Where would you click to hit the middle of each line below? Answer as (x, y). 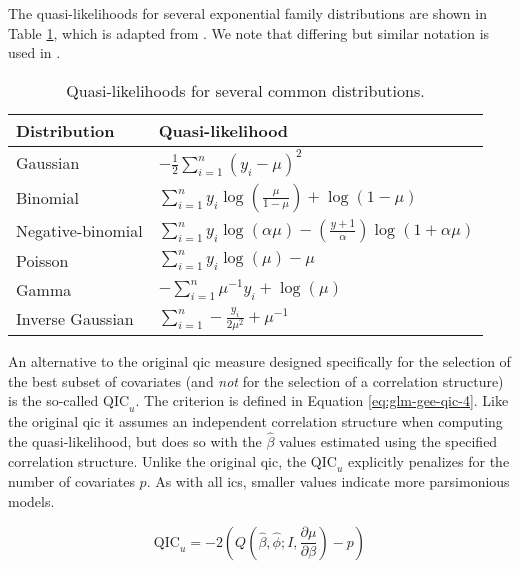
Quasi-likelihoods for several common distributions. (245, 90)
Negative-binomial (79, 231)
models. (31, 500)
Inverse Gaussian (75, 319)
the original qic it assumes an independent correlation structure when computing (255, 421)
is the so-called (53, 400)
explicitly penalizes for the (428, 460)
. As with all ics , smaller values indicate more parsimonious (328, 481)
